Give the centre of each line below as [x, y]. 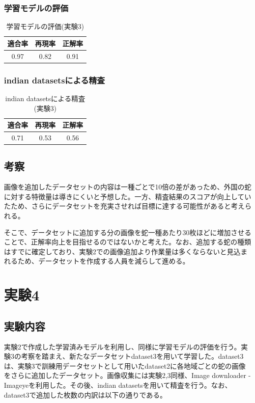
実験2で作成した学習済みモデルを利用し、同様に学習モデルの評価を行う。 [123, 346]
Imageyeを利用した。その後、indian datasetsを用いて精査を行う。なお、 [118, 385]
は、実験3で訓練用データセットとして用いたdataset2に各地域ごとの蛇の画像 [125, 365]
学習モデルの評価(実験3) [45, 26]
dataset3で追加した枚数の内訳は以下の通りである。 [85, 394]
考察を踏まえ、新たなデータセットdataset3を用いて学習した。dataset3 [132, 356]
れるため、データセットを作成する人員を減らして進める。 [97, 261]
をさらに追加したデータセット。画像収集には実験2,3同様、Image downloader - [127, 375]
